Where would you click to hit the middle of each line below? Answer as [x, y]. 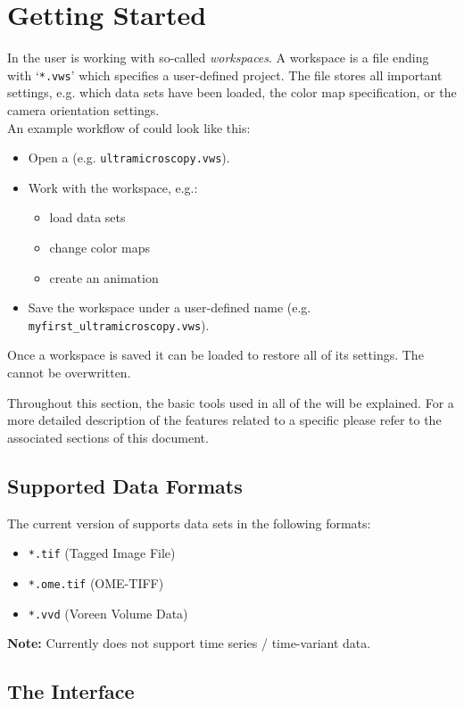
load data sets [87, 217]
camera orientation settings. [83, 109]
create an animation [104, 277]
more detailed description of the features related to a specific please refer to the [224, 420]
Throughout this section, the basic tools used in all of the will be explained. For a [231, 402]
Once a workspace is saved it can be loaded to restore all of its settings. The [215, 355]
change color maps [100, 247]
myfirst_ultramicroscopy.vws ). [119, 324]
